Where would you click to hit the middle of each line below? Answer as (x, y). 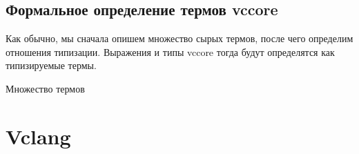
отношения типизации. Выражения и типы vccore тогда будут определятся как (170, 51)
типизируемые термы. (51, 65)
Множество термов (45, 88)
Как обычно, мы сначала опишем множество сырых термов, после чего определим (179, 38)
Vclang (38, 136)
